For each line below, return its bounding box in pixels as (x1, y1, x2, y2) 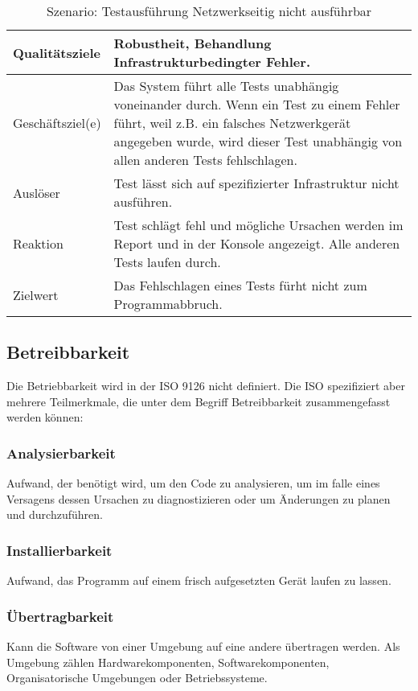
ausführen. (113, 192, 173, 211)
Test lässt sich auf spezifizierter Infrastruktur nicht (113, 174, 400, 192)
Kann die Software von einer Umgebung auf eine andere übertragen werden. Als (6, 638, 400, 655)
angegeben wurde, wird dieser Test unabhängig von (113, 132, 403, 150)
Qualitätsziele (13, 43, 100, 62)
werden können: (6, 409, 84, 426)
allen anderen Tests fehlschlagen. (113, 150, 297, 169)
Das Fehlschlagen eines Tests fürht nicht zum (113, 276, 367, 294)
